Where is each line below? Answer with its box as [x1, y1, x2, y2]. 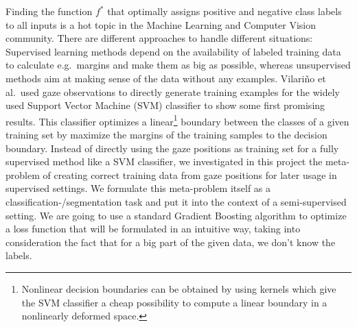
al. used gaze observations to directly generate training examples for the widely [5, 84, 340, 99]
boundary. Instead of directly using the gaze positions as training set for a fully [5, 141, 339, 155]
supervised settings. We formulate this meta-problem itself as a [5, 181, 271, 195]
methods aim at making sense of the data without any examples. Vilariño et [5, 71, 326, 85]
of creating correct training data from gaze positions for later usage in [43, 167, 337, 182]
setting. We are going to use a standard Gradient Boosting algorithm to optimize [5, 208, 347, 222]
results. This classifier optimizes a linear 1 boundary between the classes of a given [5, 112, 349, 128]
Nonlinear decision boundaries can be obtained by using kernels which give [21, 281, 336, 295]
